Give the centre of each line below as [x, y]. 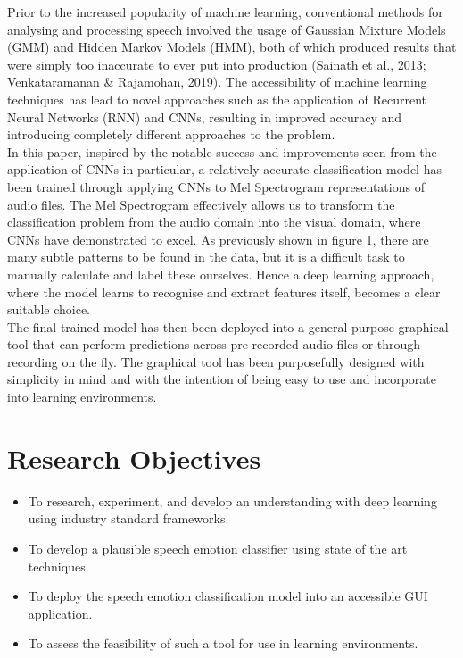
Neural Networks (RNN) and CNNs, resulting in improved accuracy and [205, 117]
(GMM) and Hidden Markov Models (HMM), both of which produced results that [232, 47]
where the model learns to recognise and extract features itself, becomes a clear [224, 292]
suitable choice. [49, 309]
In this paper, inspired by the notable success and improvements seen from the [222, 151]
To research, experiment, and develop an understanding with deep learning [232, 500]
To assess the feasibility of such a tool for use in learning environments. [223, 643]
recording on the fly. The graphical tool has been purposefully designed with [216, 361]
